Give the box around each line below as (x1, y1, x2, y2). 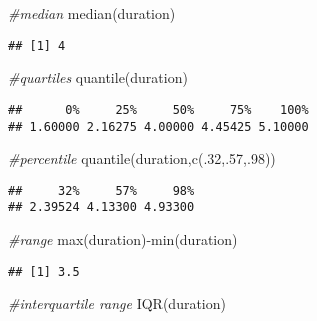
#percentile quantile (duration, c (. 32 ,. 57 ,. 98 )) (8, 148, 276, 169)
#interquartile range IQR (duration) (8, 293, 226, 314)
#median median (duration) (8, 3, 176, 23)
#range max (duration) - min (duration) (8, 229, 238, 250)
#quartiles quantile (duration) (8, 67, 188, 88)
